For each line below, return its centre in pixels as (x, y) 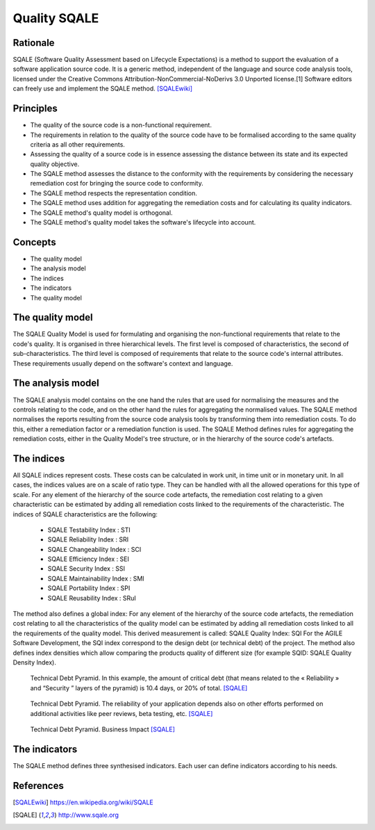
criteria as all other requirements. (77, 144)
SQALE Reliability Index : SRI (88, 539)
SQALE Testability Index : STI (89, 530)
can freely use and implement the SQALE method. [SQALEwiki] (103, 89)
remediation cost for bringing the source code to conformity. (117, 184)
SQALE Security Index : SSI (86, 569)
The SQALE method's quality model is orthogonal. (101, 213)
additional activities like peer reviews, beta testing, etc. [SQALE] (122, 713)
